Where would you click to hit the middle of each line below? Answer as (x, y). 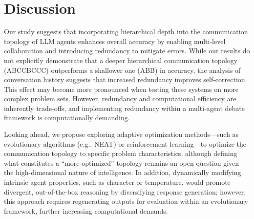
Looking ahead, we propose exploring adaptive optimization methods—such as (121, 134)
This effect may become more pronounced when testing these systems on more (121, 89)
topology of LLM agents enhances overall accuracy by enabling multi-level (115, 41)
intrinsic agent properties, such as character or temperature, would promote (117, 182)
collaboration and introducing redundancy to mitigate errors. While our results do (127, 51)
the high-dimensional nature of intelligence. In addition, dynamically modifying (123, 172)
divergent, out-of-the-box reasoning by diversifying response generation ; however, (125, 191)
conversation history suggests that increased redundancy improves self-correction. (126, 79)
